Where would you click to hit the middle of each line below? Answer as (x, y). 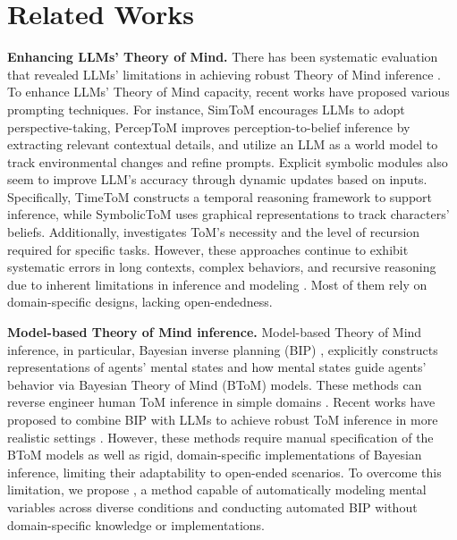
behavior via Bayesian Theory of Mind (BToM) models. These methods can (215, 384)
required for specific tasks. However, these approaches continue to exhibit (208, 249)
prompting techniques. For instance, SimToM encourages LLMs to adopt (206, 109)
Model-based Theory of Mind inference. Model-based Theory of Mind (215, 332)
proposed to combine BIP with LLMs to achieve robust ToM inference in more (223, 419)
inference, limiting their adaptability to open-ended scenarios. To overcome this (224, 472)
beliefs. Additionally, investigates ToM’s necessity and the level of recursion (214, 232)
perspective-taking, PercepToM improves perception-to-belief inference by (209, 127)
